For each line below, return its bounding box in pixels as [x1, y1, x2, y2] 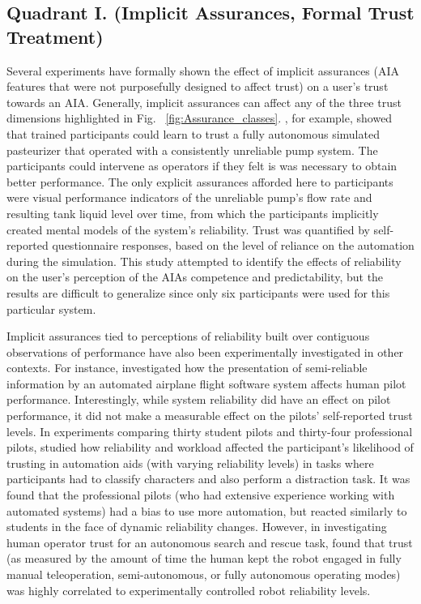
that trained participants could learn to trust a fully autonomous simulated [6, 125, 380, 142]
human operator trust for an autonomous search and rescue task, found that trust [6, 533, 413, 550]
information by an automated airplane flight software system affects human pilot [6, 375, 406, 392]
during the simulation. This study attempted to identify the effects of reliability [6, 252, 402, 269]
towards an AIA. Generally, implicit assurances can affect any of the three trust [6, 93, 402, 110]
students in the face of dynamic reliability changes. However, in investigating [6, 518, 387, 535]
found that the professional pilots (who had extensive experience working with [6, 486, 395, 503]
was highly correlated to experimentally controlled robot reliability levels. [6, 581, 371, 598]
